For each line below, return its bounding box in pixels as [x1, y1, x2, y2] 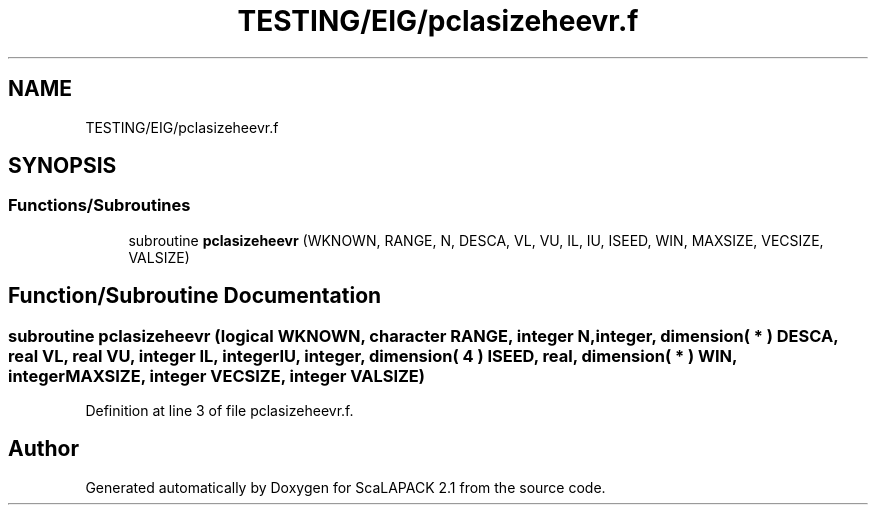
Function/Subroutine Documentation [8, 283, 382, 309]
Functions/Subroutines [8, 195, 191, 216]
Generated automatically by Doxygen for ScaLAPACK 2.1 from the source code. [85, 478, 606, 496]
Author [8, 436, 79, 462]
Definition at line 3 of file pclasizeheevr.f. [85, 402, 354, 420]
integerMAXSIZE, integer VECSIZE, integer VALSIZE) [8, 365, 425, 386]
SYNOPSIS [8, 153, 117, 179]
